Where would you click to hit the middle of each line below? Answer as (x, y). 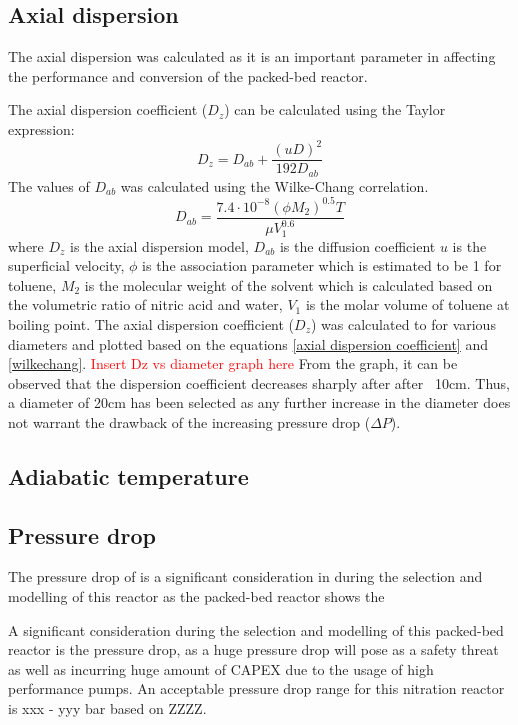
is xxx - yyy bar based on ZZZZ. (107, 708)
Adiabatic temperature (128, 475)
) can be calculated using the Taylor (335, 109)
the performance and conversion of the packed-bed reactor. (188, 75)
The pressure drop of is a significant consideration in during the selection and (245, 576)
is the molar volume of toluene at (407, 304)
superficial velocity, (66, 265)
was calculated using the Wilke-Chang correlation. (274, 185)
